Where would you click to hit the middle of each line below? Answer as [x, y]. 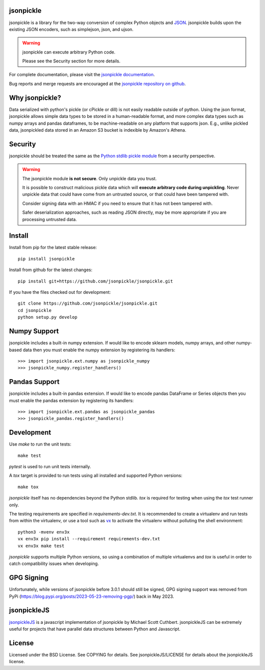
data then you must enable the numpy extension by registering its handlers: [99, 350]
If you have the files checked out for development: [60, 292]
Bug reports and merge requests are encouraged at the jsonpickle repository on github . [97, 84]
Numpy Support [34, 331]
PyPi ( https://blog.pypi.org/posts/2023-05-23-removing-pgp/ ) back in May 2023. [92, 596]
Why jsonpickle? [35, 98]
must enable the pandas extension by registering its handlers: [71, 400]
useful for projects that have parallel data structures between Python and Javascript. [95, 629]
